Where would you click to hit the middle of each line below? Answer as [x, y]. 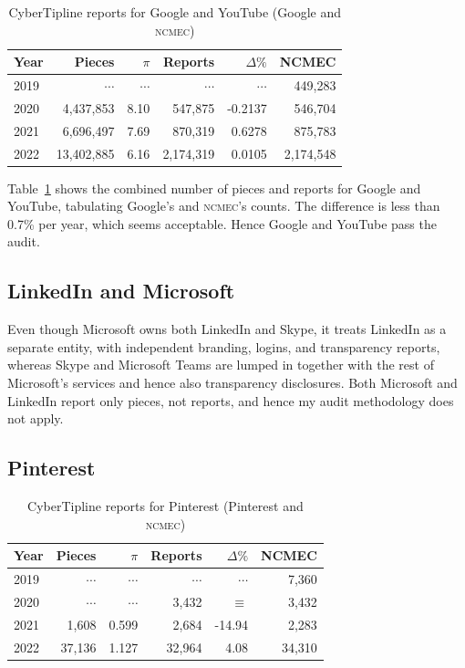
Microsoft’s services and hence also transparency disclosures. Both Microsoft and [232, 383]
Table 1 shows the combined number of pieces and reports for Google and [214, 188]
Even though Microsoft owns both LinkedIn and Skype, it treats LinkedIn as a [227, 329]
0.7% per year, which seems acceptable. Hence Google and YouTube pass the [222, 223]
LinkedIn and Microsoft [121, 291]
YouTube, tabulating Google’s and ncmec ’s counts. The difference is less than [224, 206]
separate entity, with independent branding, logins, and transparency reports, [224, 346]
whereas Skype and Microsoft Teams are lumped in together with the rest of [221, 365]
